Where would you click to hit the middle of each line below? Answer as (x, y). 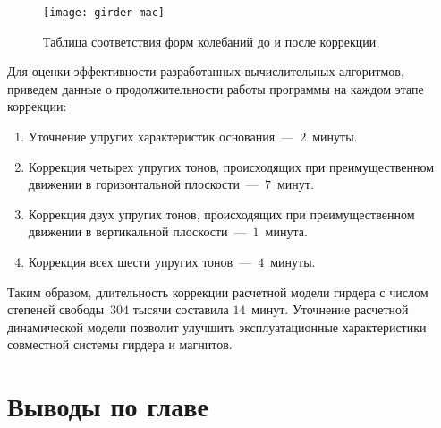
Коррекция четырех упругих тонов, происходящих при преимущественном (231, 166)
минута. (286, 231)
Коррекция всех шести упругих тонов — (140, 261)
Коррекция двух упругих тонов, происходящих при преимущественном (221, 214)
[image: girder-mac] (104, 13)
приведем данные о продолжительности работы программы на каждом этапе (216, 88)
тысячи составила (181, 309)
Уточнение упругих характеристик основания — (161, 137)
